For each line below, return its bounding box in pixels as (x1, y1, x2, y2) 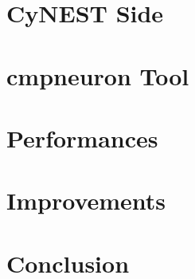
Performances (6, 121, 158, 154)
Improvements (6, 184, 166, 217)
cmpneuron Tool (6, 59, 189, 92)
